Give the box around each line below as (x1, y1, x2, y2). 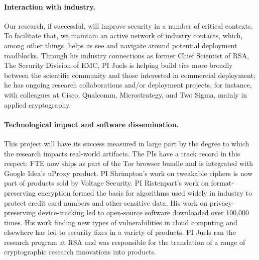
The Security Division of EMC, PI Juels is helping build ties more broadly (4, 60, 233, 70)
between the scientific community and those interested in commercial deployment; (4, 69, 255, 80)
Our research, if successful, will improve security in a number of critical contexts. (4, 20, 253, 31)
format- (211, 178, 234, 188)
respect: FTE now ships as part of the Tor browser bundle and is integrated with (4, 158, 253, 168)
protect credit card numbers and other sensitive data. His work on (4, 197, 207, 208)
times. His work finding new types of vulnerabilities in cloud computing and (4, 217, 237, 227)
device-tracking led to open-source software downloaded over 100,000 (38, 207, 249, 218)
